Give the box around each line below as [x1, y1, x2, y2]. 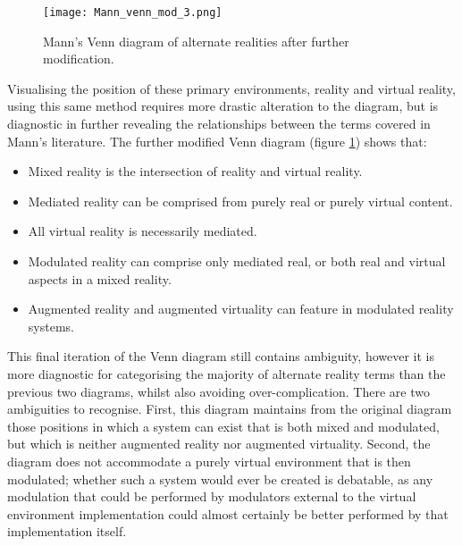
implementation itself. [7, 522, 127, 541]
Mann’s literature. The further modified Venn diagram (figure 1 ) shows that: [7, 131, 427, 150]
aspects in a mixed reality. [28, 269, 172, 288]
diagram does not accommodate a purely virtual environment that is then [7, 451, 411, 470]
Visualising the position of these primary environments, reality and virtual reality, [7, 79, 456, 97]
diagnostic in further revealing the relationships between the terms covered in [7, 114, 431, 133]
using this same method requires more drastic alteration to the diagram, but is [7, 97, 439, 115]
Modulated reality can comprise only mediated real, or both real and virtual [28, 252, 446, 270]
